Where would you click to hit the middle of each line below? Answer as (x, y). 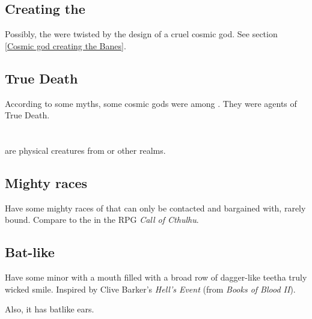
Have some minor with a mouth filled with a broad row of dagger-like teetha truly (156, 277)
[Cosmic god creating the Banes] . (66, 45)
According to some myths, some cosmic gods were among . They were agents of (151, 103)
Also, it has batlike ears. (50, 309)
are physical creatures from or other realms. (85, 150)
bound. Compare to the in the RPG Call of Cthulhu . (102, 220)
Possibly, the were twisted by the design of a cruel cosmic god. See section (141, 34)
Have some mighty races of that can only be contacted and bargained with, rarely (155, 208)
